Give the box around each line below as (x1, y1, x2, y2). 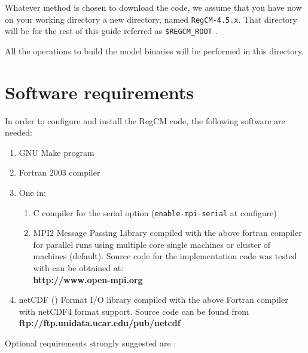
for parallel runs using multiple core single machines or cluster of (33, 238, 271, 250)
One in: (19, 186, 46, 198)
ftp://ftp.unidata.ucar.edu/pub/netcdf (19, 317, 181, 329)
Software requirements (5, 79, 194, 104)
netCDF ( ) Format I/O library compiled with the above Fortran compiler (19, 293, 288, 306)
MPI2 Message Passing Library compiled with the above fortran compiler (33, 226, 302, 239)
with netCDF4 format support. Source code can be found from (19, 305, 249, 317)
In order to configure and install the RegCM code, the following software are (5, 114, 285, 127)
